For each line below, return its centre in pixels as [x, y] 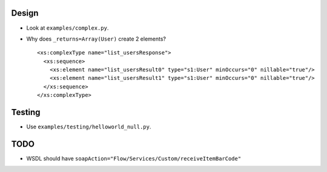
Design [25, 13]
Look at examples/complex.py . [68, 28]
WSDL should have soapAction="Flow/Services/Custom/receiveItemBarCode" [134, 159]
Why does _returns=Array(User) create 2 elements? [96, 39]
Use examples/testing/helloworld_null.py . [89, 127]
